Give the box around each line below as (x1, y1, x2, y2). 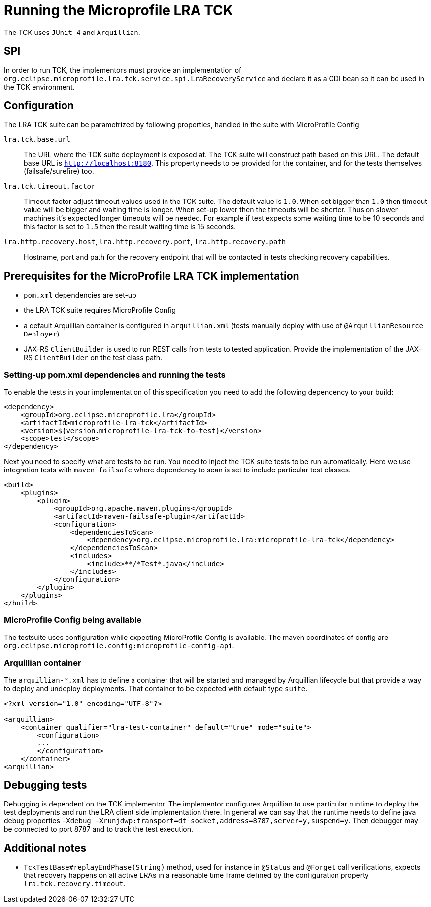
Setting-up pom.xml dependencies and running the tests (4, 370, 226, 380)
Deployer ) (24, 330, 60, 338)
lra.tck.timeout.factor (4, 182, 96, 191)
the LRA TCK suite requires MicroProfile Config (24, 306, 176, 315)
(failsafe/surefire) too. (24, 167, 94, 176)
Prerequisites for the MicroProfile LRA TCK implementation (4, 269, 299, 282)
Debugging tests (4, 778, 87, 791)
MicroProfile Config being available (4, 615, 142, 625)
